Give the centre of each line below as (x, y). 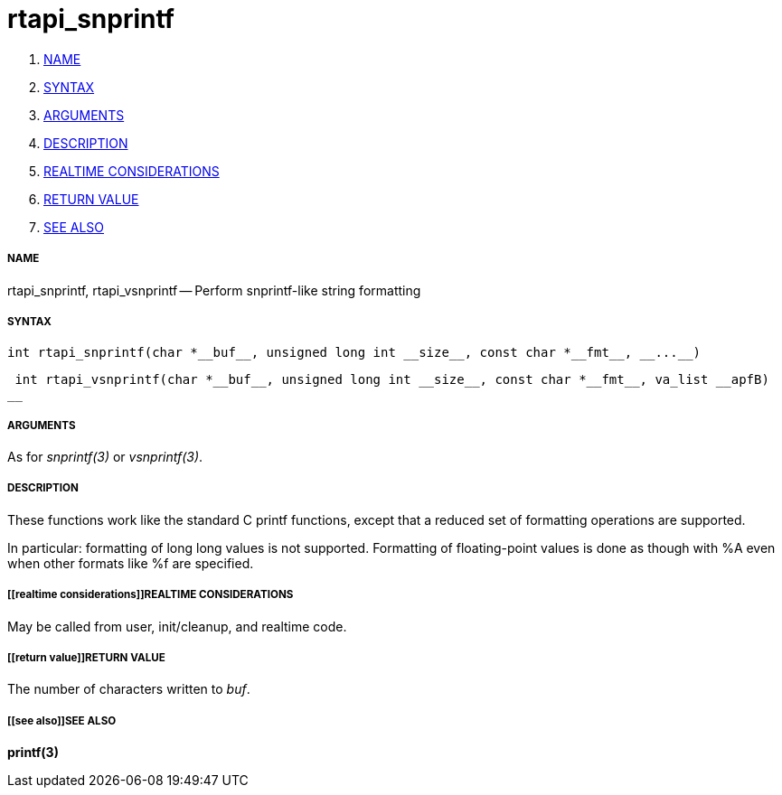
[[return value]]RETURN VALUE (86, 658)
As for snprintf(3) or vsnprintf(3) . (105, 457)
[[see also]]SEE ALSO (62, 720)
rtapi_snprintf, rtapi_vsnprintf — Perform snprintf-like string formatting (214, 290)
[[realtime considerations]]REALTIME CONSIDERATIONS (151, 595)
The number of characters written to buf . (129, 689)
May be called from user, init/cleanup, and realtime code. (177, 626)
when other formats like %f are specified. (131, 563)
